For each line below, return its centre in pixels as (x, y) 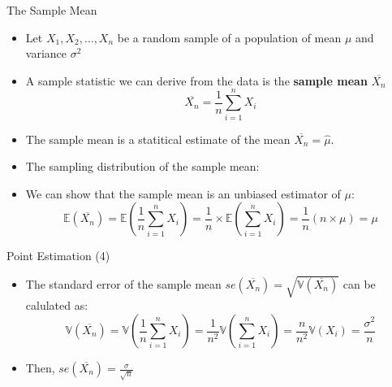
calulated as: (57, 305)
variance (46, 53)
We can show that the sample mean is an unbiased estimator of (183, 193)
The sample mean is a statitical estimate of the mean (158, 139)
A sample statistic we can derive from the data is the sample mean (196, 80)
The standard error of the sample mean (123, 283)
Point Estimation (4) (58, 256)
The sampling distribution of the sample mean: (142, 166)
